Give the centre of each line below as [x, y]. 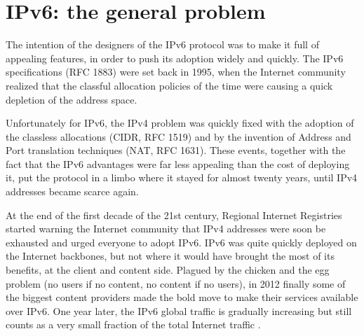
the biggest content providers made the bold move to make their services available [182, 297]
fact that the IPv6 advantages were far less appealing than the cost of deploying [178, 163]
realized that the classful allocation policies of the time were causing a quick [169, 85]
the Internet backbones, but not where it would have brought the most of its [170, 256]
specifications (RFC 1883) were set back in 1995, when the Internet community [176, 72]
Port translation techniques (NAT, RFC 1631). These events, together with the [176, 150]
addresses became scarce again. [72, 191]
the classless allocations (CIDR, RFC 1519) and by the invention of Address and [178, 136]
